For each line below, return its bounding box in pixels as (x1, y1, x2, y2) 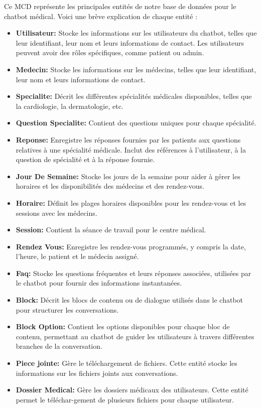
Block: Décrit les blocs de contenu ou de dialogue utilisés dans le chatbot (16, 295, 243, 305)
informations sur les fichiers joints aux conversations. (16, 367, 178, 378)
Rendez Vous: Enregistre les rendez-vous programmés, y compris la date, (16, 241, 246, 251)
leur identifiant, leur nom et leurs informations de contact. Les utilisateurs (16, 37, 244, 48)
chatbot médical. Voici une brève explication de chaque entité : (4, 11, 198, 21)
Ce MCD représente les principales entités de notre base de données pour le (4, 1, 236, 11)
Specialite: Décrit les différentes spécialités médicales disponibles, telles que (16, 91, 252, 101)
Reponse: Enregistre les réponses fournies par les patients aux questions (16, 134, 241, 145)
